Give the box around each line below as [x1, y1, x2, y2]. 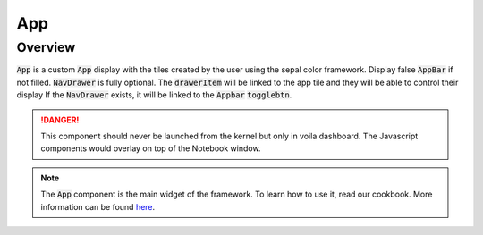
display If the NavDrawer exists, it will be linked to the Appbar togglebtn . [16, 89, 292, 100]
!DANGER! [40, 114, 80, 125]
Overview [16, 39, 76, 55]
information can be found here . [40, 201, 156, 212]
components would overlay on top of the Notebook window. [40, 143, 261, 154]
